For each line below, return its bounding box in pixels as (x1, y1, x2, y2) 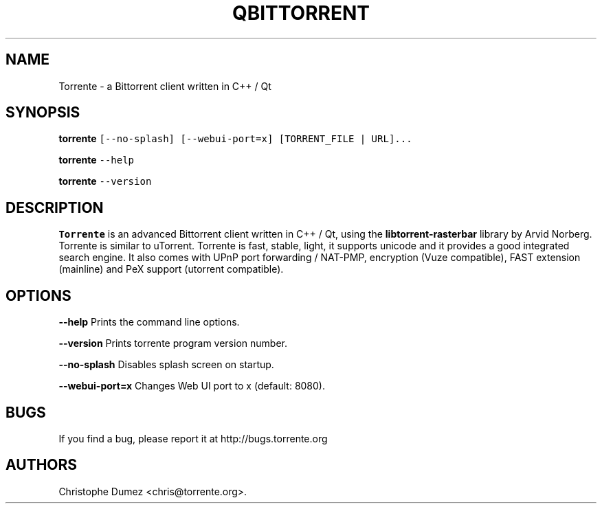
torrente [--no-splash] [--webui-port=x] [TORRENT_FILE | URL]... (58, 133, 412, 145)
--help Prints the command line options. (58, 316, 240, 328)
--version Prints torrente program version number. (58, 337, 287, 350)
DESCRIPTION (5, 199, 104, 216)
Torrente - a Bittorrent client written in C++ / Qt (58, 80, 271, 92)
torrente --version (58, 175, 152, 188)
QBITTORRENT (232, 1, 370, 25)
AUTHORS (5, 456, 78, 474)
